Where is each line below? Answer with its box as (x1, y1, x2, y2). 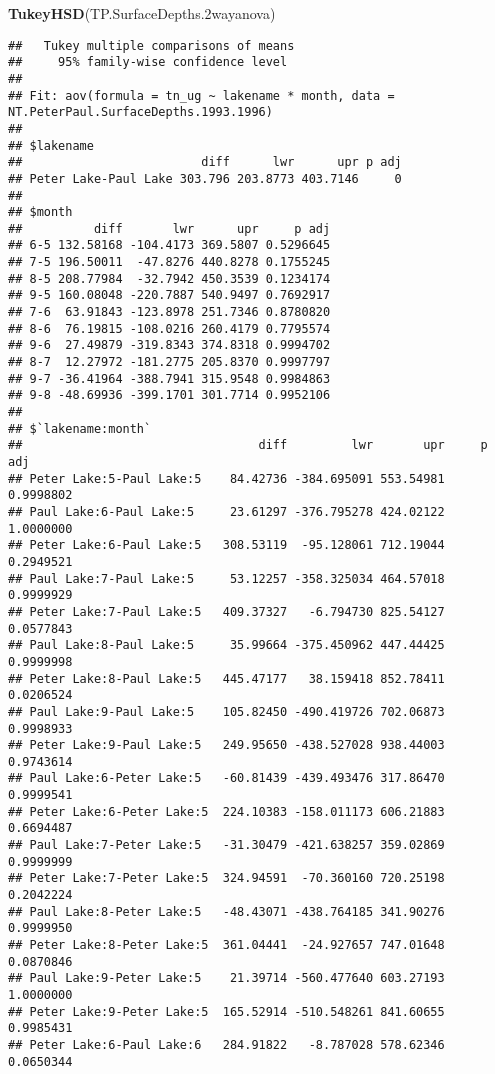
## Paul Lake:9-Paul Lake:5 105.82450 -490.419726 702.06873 (8, 704, 445, 719)
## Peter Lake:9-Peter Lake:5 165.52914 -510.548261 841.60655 (8, 1004, 445, 1019)
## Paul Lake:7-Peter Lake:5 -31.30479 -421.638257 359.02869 (8, 838, 445, 853)
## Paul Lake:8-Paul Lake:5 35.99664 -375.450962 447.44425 (8, 638, 445, 653)
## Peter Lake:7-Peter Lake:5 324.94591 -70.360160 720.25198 (8, 871, 445, 886)
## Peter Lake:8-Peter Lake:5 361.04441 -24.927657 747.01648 (8, 938, 445, 953)
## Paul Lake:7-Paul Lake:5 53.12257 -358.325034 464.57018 (8, 571, 445, 586)
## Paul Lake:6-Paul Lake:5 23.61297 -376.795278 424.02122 (8, 504, 445, 519)
